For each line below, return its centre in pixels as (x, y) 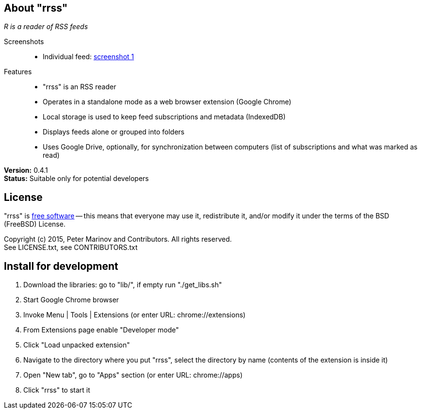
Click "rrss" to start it (57, 390)
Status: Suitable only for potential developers (76, 179)
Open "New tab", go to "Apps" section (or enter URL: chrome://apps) (133, 375)
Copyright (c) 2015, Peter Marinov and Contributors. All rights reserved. (118, 239)
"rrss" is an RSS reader (80, 87)
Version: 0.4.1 (26, 170)
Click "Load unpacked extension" (77, 345)
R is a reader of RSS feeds (46, 27)
